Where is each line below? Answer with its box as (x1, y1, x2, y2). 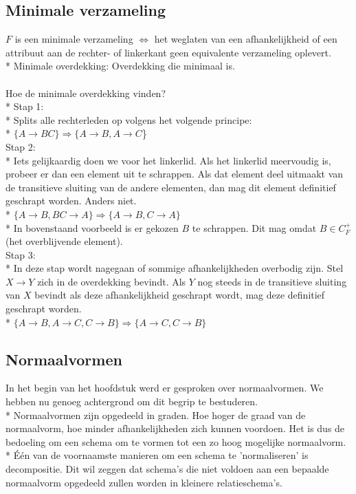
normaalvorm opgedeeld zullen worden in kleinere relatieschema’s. (5, 475, 282, 489)
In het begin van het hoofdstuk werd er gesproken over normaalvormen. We (5, 380, 324, 395)
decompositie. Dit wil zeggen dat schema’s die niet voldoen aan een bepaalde (5, 462, 329, 476)
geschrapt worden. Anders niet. (5, 193, 137, 208)
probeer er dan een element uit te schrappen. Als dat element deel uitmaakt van (5, 167, 344, 181)
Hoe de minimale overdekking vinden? (5, 85, 166, 100)
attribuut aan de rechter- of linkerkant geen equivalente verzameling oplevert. (5, 45, 331, 59)
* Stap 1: (5, 99, 44, 114)
